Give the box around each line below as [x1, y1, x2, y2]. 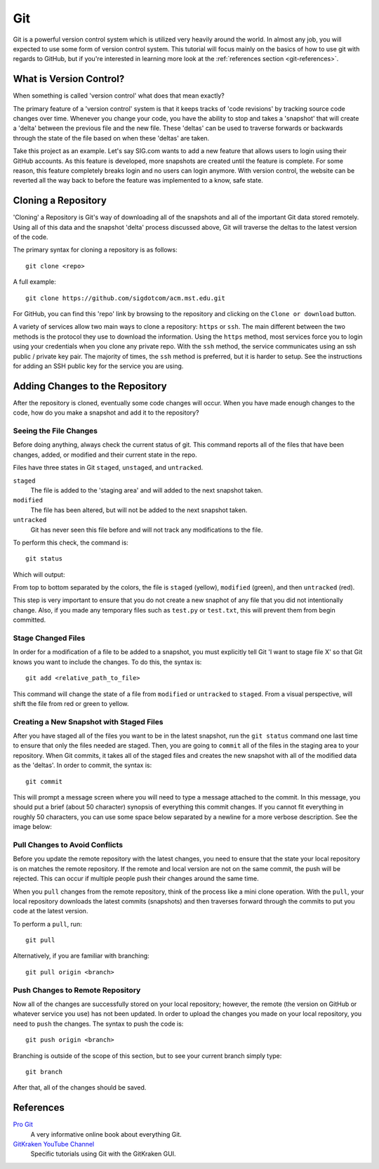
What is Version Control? [13, 73, 125, 85]
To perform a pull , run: [13, 920, 82, 928]
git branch [25, 1068, 63, 1076]
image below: [13, 823, 52, 831]
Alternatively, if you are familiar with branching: [13, 952, 150, 960]
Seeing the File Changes [13, 426, 98, 436]
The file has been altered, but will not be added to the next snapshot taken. [30, 506, 248, 514]
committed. [13, 615, 46, 625]
